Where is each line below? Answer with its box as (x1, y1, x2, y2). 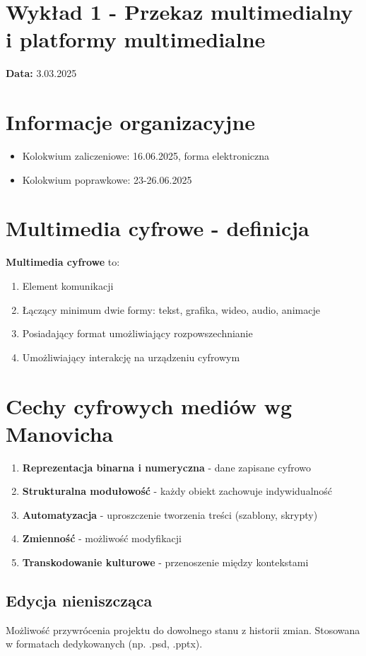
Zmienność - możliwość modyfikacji (22, 531, 182, 546)
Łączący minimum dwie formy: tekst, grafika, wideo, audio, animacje (22, 302, 320, 317)
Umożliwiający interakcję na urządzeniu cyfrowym (22, 349, 240, 364)
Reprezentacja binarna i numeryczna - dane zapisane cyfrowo (22, 459, 312, 474)
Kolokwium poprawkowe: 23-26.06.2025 (22, 172, 192, 187)
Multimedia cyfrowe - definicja (6, 213, 309, 242)
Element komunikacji (22, 278, 114, 293)
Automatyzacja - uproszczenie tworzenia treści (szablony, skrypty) (22, 507, 318, 522)
